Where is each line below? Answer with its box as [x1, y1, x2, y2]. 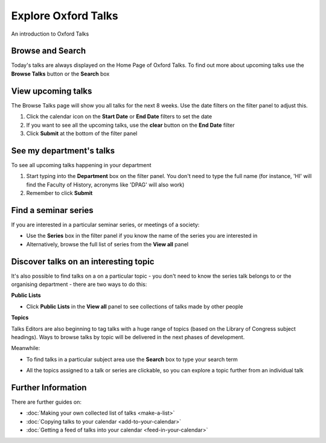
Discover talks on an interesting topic [11, 257, 155, 267]
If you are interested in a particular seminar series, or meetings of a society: [11, 221, 200, 228]
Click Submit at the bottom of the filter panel [26, 130, 138, 137]
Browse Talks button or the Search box [11, 70, 110, 77]
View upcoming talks [11, 86, 92, 96]
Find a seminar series [11, 205, 94, 215]
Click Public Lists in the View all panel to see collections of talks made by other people [26, 302, 243, 310]
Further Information [11, 382, 87, 392]
